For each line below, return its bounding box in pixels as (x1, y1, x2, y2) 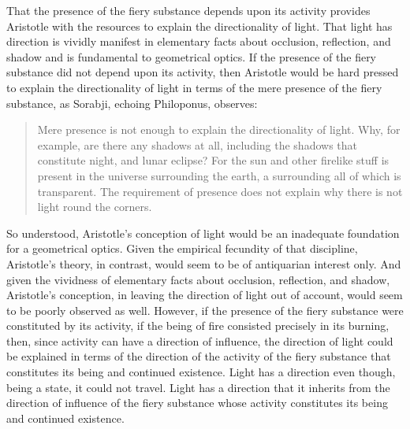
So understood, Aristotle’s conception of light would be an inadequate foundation (6, 224, 400, 241)
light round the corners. (37, 198, 152, 215)
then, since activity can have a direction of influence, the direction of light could (6, 332, 393, 349)
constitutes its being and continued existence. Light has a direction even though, (6, 364, 396, 380)
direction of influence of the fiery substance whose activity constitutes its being (6, 394, 388, 411)
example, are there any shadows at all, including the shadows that (37, 136, 358, 153)
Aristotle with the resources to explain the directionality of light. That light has (6, 17, 393, 34)
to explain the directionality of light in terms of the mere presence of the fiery (6, 79, 382, 95)
